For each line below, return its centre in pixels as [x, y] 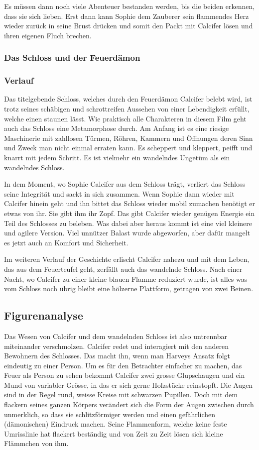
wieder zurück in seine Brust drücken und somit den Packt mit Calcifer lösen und [129, 26]
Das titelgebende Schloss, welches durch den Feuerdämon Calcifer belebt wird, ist [128, 99]
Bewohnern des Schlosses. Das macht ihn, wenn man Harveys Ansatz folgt [117, 356]
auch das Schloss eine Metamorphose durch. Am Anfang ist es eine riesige [117, 128]
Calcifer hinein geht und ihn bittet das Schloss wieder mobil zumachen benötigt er [129, 203]
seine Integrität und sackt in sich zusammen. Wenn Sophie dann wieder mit [119, 193]
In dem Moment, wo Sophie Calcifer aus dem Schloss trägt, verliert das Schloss [125, 184]
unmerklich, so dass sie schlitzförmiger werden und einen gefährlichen [110, 414]
